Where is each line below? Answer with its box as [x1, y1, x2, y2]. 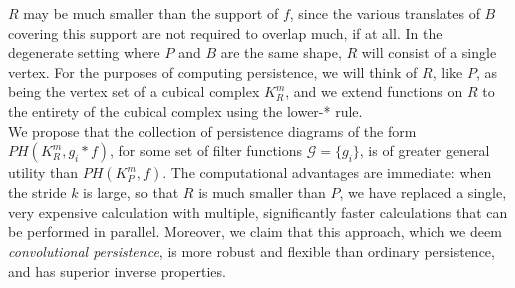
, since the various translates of [289, 3, 480, 23]
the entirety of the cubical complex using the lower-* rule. [8, 100, 363, 121]
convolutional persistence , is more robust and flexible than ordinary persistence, [8, 240, 495, 261]
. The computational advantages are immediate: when [162, 162, 492, 183]
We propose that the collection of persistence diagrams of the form [8, 120, 417, 141]
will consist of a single [361, 42, 497, 63]
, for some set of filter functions [110, 140, 303, 161]
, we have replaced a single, [339, 182, 507, 203]
